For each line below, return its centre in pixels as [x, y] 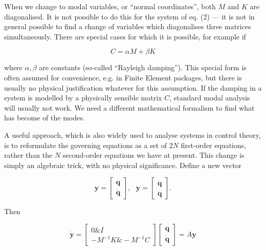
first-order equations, [214, 145]
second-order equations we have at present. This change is [153, 155]
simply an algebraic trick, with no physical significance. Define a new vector [123, 165]
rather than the [28, 155]
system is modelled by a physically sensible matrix [83, 98]
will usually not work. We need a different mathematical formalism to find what [129, 107]
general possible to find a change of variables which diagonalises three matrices [128, 26]
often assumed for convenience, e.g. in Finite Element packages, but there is [123, 77]
